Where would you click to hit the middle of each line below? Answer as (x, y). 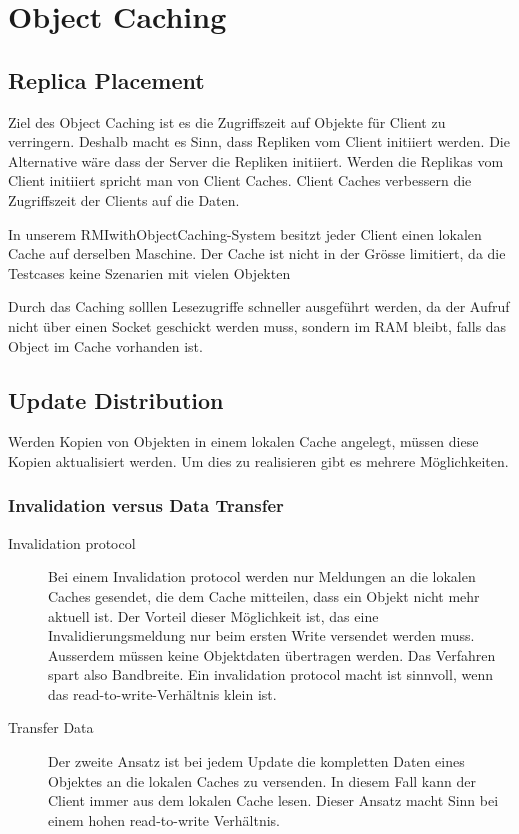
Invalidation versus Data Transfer (146, 505)
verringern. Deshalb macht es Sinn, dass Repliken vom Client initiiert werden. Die (259, 141)
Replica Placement (106, 79)
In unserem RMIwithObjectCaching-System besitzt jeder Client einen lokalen (245, 233)
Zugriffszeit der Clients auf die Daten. (124, 199)
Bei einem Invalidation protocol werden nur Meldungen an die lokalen (262, 576)
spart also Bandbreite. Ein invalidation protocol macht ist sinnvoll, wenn (270, 674)
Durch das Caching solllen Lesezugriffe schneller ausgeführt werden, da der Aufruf (259, 306)
